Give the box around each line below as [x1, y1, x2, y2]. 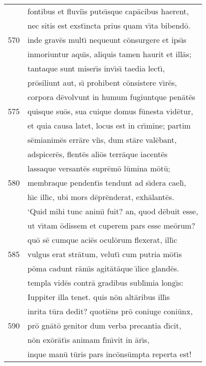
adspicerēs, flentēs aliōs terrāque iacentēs [28, 148, 168, 160]
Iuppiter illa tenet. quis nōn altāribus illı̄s [28, 291, 170, 302]
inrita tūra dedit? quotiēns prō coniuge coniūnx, [28, 305, 193, 317]
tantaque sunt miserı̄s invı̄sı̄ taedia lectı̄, [28, 63, 165, 74]
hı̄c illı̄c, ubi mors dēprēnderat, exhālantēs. [28, 191, 175, 202]
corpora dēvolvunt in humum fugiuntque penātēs [28, 91, 196, 102]
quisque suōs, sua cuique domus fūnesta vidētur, [28, 105, 193, 117]
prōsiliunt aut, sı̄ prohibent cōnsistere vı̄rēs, [28, 77, 177, 88]
